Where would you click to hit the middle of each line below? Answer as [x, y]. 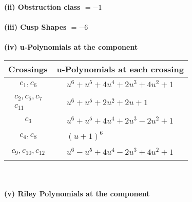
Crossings [28, 69]
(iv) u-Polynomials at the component [71, 47]
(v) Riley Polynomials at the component [77, 193]
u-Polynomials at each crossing [120, 69]
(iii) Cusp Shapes [35, 27]
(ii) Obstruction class [42, 7]
